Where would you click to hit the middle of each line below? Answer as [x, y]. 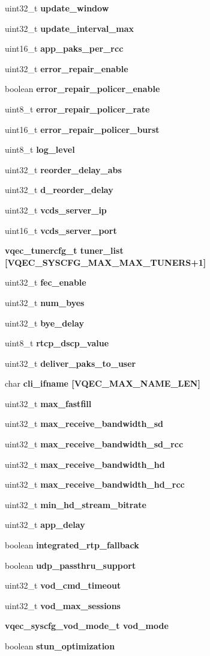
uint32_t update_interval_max [70, 28]
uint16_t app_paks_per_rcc [64, 48]
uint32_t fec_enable [46, 282]
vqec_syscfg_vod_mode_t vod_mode [87, 626]
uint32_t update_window [57, 8]
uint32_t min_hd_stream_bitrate [76, 504]
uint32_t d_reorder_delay [59, 190]
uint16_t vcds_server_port [61, 230]
